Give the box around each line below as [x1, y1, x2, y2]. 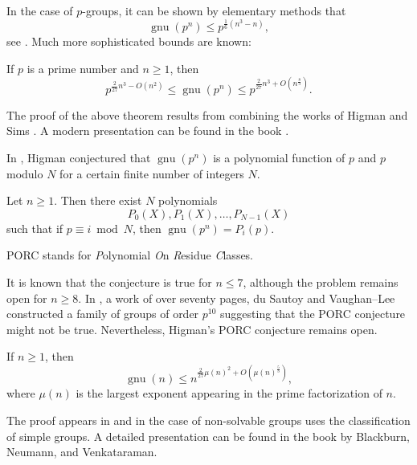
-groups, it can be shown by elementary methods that [82, 2, 346, 18]
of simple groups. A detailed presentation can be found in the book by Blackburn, [6, 427, 410, 444]
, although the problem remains [243, 273, 399, 290]
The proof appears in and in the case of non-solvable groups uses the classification [6, 412, 411, 428]
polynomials [158, 192, 218, 209]
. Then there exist [54, 192, 142, 209]
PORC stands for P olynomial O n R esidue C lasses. [6, 247, 254, 263]
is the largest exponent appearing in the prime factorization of [76, 385, 382, 402]
